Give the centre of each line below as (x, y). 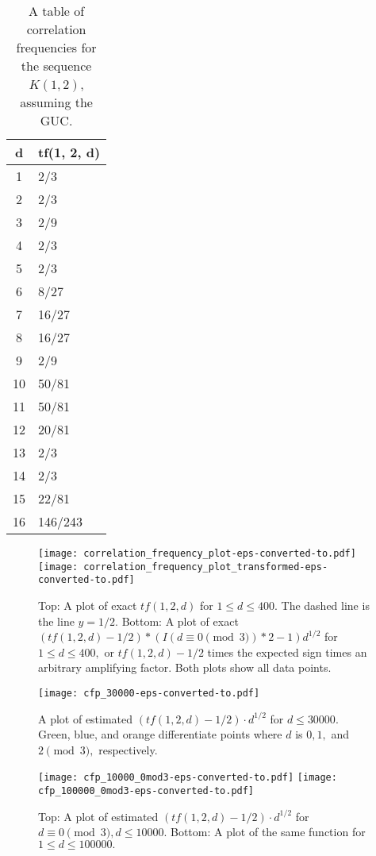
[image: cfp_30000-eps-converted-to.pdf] (149, 693)
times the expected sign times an (287, 652)
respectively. (128, 749)
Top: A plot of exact (88, 605)
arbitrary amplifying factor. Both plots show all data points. (185, 667)
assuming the (56, 102)
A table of (56, 11)
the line (56, 621)
